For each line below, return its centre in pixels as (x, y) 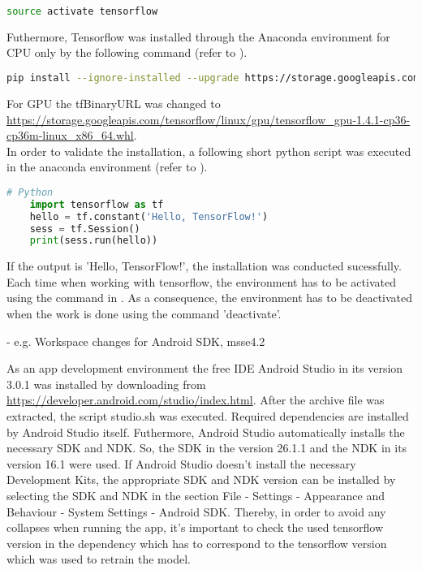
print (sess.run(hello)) (94, 241)
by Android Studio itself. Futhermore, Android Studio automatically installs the (206, 432)
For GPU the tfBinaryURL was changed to (114, 103)
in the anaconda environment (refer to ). (107, 167)
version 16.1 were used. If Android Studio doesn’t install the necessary (181, 463)
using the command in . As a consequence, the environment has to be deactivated (210, 298)
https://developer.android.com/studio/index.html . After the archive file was (196, 400)
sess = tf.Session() (85, 229)
